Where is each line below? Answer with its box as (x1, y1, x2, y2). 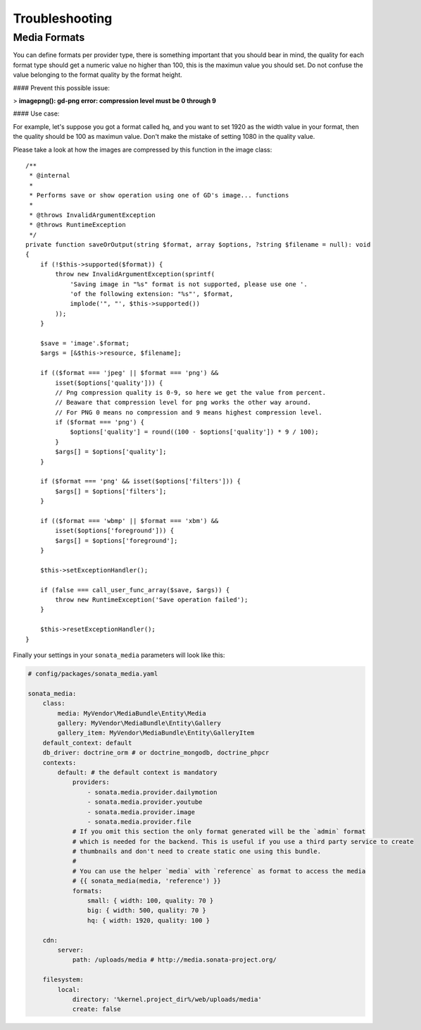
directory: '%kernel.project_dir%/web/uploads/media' (72, 995, 262, 1003)
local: (57, 986, 80, 993)
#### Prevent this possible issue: (13, 83, 111, 92)
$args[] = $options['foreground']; (55, 537, 178, 544)
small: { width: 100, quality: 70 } (87, 897, 214, 905)
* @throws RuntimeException (29, 221, 126, 229)
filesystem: (42, 976, 84, 983)
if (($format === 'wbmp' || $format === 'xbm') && (39, 517, 219, 525)
